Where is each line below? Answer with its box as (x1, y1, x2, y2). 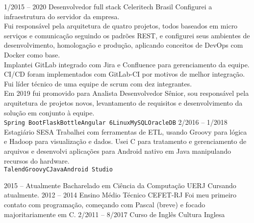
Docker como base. (4, 49, 60, 59)
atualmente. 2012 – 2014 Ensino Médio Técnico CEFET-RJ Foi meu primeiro (4, 190, 237, 200)
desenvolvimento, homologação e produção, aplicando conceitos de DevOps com (4, 40, 243, 50)
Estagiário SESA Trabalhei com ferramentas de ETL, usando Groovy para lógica (4, 126, 247, 137)
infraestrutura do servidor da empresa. (4, 11, 120, 21)
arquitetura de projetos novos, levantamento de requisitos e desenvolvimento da (4, 97, 243, 108)
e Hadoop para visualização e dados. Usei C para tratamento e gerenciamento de (4, 136, 247, 146)
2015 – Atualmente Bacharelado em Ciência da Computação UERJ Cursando (4, 180, 236, 190)
